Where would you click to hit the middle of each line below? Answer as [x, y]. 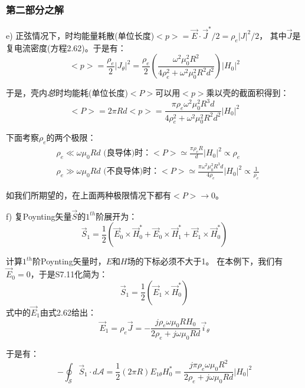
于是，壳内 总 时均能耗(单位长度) [67, 93]
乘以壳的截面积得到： [247, 93]
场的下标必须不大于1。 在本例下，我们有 [205, 261]
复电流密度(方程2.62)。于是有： [66, 47]
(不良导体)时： [132, 172]
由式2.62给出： [68, 312]
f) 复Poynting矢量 [39, 216]
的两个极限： [71, 137]
